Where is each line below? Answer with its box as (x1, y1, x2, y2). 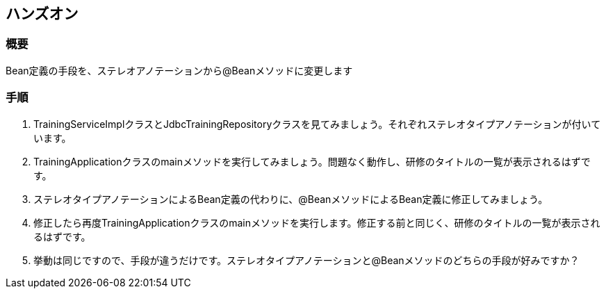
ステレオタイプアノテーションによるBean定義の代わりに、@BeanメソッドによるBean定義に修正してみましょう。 (33, 193, 548, 205)
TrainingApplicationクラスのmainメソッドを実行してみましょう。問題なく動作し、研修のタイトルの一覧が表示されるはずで (33, 155, 591, 168)
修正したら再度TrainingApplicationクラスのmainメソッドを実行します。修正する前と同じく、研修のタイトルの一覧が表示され (33, 216, 600, 229)
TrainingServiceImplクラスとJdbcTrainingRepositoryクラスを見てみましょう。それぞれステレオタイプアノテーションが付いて (33, 117, 601, 130)
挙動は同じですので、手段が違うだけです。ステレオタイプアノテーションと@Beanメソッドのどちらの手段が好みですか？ (33, 254, 580, 266)
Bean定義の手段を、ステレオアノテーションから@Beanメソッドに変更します (6, 64, 353, 76)
